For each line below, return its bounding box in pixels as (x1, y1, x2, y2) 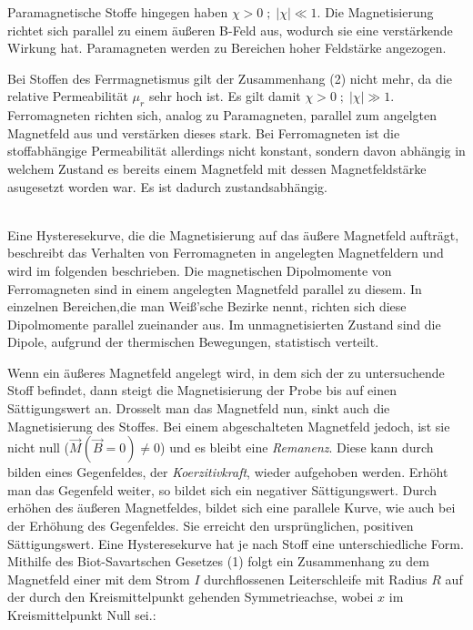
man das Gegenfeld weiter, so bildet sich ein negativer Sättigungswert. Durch (7, 480, 438, 499)
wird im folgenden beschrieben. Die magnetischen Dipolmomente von (7, 260, 392, 279)
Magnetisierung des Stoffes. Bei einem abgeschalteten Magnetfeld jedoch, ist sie (7, 416, 450, 435)
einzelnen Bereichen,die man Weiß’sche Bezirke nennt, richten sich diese (7, 297, 407, 316)
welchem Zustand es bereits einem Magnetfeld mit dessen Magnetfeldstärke (7, 158, 427, 178)
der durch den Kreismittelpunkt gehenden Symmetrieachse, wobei (7, 587, 374, 606)
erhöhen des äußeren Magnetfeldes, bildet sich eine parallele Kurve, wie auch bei (7, 498, 456, 517)
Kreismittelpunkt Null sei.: (7, 605, 156, 625)
